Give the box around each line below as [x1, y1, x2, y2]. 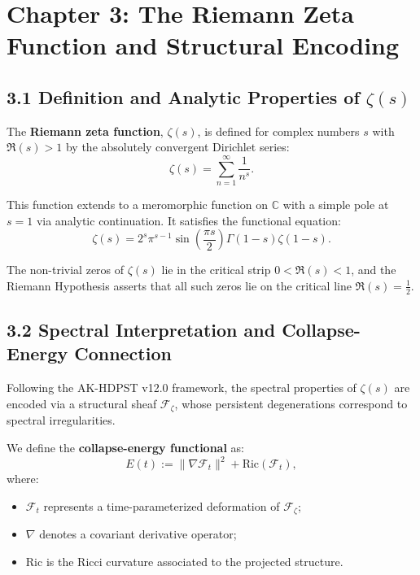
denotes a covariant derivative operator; [39, 525, 237, 542]
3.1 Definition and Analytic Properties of [7, 84, 360, 109]
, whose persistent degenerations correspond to [174, 394, 408, 412]
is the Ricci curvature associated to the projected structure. [46, 552, 343, 569]
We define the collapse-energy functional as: [7, 438, 244, 455]
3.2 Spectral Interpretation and [7, 317, 276, 342]
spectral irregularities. [7, 412, 116, 429]
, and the [351, 261, 396, 278]
